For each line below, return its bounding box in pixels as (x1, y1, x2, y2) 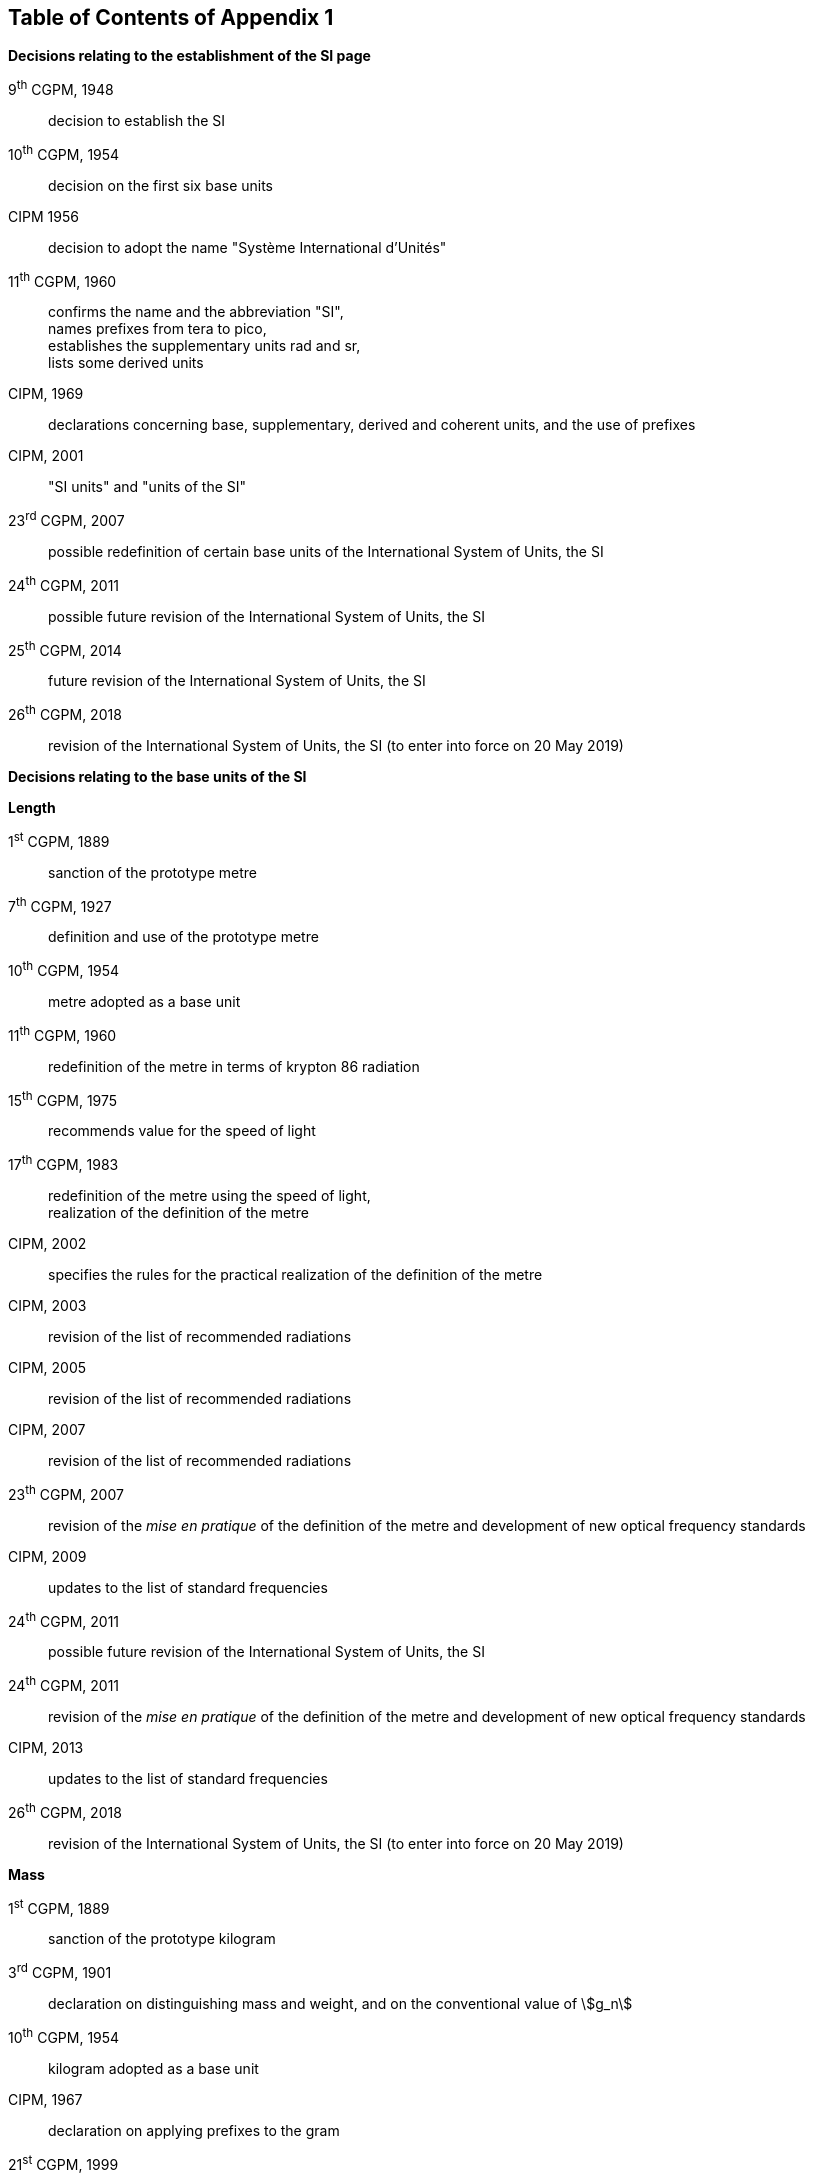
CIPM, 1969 (8, 385, 84, 403)
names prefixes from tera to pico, (48, 320, 267, 338)
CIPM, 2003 (8, 1296, 87, 1314)
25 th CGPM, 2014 (8, 638, 122, 659)
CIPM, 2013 (8, 1738, 84, 1756)
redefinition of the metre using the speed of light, (48, 1186, 371, 1204)
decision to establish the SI (48, 112, 226, 130)
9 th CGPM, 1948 (8, 78, 114, 99)
